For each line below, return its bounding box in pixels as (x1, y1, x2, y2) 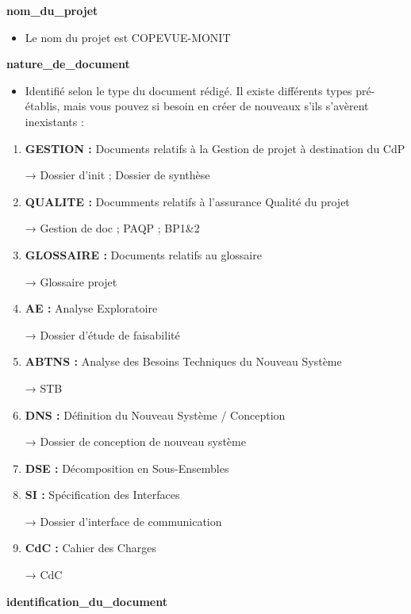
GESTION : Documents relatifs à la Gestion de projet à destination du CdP (25, 140, 405, 156)
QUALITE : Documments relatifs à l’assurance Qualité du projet (25, 193, 350, 209)
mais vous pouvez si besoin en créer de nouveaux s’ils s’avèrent (63, 98, 369, 114)
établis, (25, 98, 60, 114)
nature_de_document (6, 56, 130, 72)
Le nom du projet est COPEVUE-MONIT (25, 29, 231, 45)
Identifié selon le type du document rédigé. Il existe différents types (25, 82, 352, 98)
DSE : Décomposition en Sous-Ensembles (25, 459, 229, 476)
